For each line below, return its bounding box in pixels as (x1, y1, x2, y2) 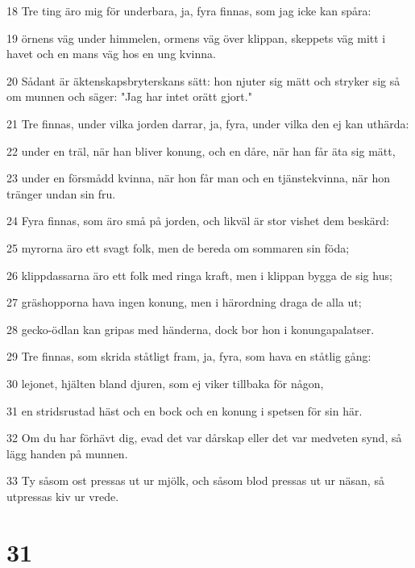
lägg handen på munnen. (6, 445, 128, 461)
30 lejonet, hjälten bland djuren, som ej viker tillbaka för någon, (6, 374, 324, 391)
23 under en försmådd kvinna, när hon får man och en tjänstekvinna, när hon (6, 169, 391, 186)
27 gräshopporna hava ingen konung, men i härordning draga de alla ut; (6, 294, 362, 311)
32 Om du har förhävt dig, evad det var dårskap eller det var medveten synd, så (6, 429, 402, 446)
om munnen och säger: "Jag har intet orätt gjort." (6, 88, 252, 105)
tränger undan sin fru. (6, 185, 116, 202)
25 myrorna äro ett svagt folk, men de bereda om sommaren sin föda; (6, 239, 350, 256)
